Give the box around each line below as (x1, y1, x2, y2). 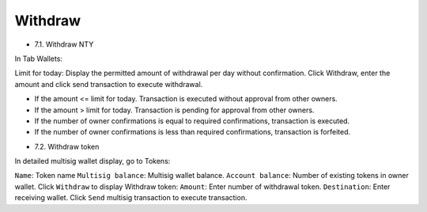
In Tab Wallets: (14, 54, 63, 63)
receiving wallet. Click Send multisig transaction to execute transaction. (14, 193, 248, 203)
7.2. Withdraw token (34, 142, 100, 151)
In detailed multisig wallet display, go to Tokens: (14, 157, 171, 166)
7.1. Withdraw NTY (34, 40, 94, 49)
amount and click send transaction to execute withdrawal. (14, 79, 203, 89)
